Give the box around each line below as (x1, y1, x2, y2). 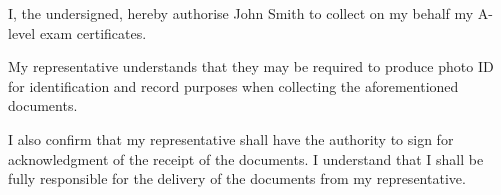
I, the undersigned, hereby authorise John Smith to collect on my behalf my (8, 3, 474, 23)
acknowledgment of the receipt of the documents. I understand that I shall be (8, 148, 484, 169)
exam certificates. (39, 22, 147, 43)
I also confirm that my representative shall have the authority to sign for (8, 128, 454, 149)
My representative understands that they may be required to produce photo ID (8, 56, 494, 77)
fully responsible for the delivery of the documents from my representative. (8, 168, 466, 189)
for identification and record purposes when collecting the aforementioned (8, 75, 459, 96)
